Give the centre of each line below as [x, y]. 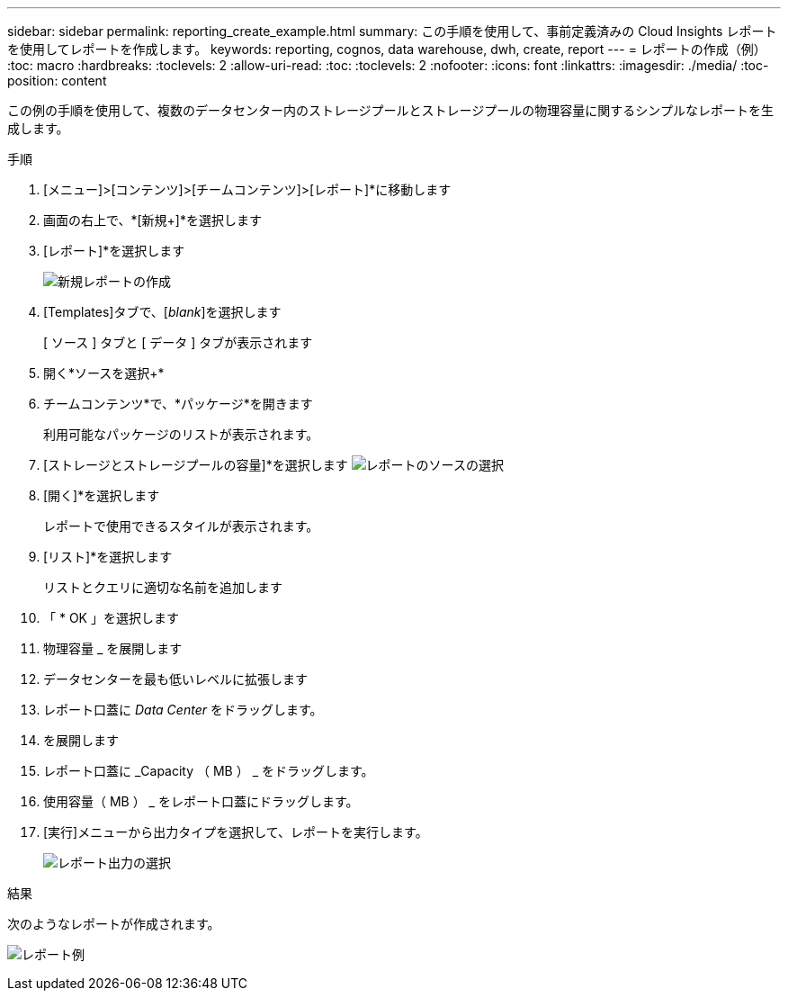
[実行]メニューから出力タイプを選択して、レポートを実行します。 [236, 832]
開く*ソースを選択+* [104, 373]
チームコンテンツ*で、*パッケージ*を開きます [178, 404]
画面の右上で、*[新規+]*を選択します [152, 220]
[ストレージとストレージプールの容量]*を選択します [196, 465]
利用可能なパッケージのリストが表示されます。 [181, 434]
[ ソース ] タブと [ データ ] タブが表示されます [178, 342]
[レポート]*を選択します [114, 251]
